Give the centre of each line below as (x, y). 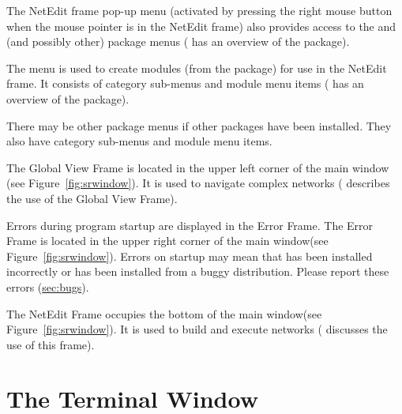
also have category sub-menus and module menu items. (139, 141)
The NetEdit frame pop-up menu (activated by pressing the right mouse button (199, 10)
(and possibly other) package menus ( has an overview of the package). (178, 41)
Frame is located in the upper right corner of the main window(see (167, 241)
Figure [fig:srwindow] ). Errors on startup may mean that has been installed (190, 256)
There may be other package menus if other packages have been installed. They (199, 125)
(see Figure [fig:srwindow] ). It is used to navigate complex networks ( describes (198, 183)
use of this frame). (51, 344)
